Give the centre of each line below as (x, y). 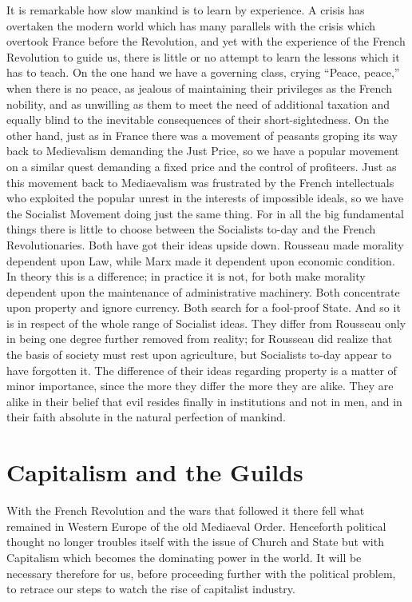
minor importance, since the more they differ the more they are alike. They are (200, 386)
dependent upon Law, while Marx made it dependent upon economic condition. (201, 260)
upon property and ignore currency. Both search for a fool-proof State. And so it (204, 307)
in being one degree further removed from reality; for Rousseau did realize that (200, 339)
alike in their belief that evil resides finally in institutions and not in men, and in (204, 401)
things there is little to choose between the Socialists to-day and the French (191, 229)
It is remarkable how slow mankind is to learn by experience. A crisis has (186, 10)
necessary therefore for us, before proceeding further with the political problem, (201, 573)
